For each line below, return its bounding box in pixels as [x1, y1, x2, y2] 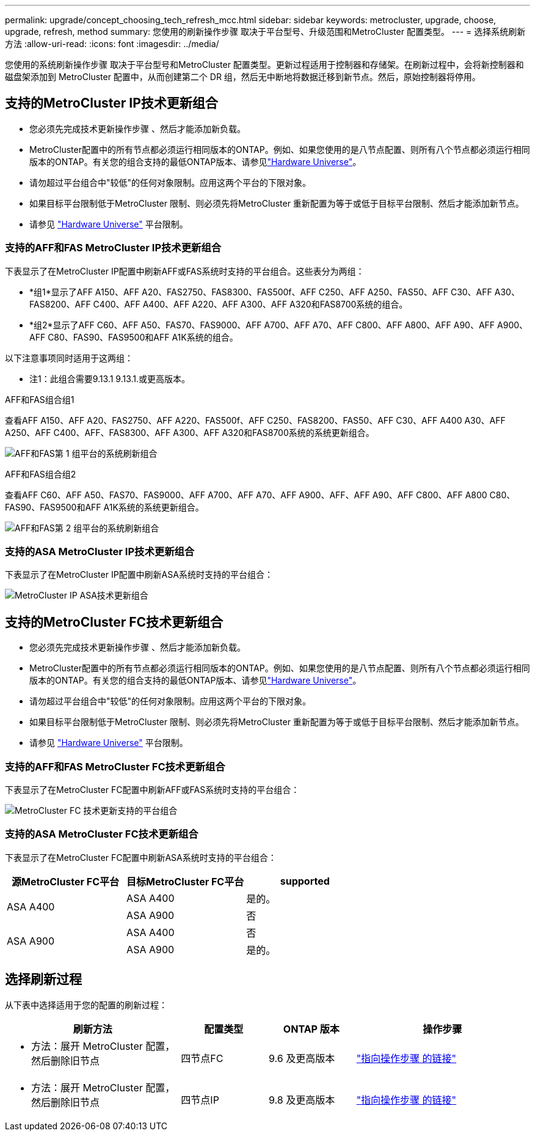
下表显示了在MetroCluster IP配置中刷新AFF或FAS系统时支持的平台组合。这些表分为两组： [5, 265, 365, 276]
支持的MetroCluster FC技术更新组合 [5, 614, 224, 630]
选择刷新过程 [5, 972, 82, 987]
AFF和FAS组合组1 [5, 394, 75, 405]
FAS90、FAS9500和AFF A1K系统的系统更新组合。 [5, 501, 204, 512]
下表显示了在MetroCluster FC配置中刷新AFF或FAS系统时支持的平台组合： [5, 784, 300, 795]
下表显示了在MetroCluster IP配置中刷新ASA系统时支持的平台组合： [5, 569, 273, 580]
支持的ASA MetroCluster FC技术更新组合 [5, 828, 198, 841]
